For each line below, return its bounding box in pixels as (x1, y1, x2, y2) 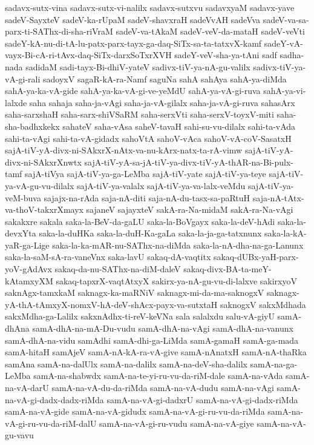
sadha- (280, 49, 304, 61)
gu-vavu (5, 429, 34, 441)
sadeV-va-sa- (263, 13, 309, 25)
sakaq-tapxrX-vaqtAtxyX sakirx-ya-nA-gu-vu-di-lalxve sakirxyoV (56, 274, 297, 287)
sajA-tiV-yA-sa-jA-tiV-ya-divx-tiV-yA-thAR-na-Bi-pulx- (84, 155, 294, 168)
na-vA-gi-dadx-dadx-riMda (5, 393, 104, 406)
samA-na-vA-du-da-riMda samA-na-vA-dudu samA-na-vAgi (51, 381, 274, 393)
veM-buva (5, 191, 41, 204)
